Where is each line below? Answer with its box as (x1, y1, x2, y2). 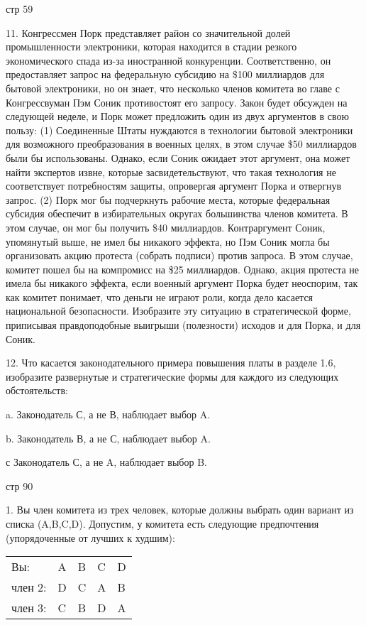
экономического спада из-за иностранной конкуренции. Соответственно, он (6, 53, 331, 67)
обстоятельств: (6, 383, 68, 398)
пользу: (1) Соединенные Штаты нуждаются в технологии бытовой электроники (6, 122, 353, 137)
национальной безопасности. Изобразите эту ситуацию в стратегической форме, (6, 303, 351, 318)
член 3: (11, 599, 47, 616)
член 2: (11, 579, 47, 596)
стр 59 (6, 1, 33, 16)
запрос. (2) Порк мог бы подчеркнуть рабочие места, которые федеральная (6, 192, 331, 207)
